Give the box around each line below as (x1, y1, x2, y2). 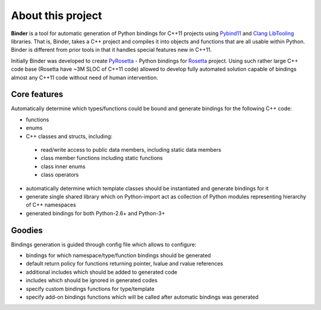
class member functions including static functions (40, 155, 163, 162)
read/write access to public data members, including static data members (40, 146, 222, 153)
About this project (11, 9, 102, 22)
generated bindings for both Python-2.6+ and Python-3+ (26, 209, 165, 217)
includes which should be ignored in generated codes (26, 277, 158, 284)
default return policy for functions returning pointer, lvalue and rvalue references (26, 260, 224, 267)
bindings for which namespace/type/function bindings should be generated (26, 252, 211, 259)
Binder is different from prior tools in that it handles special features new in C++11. (11, 46, 212, 54)
